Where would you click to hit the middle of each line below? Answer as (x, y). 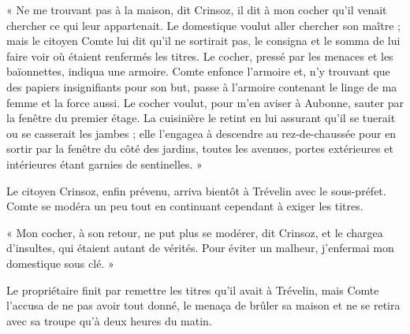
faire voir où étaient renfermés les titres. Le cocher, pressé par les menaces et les (200, 56)
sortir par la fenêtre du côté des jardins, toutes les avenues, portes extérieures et (200, 148)
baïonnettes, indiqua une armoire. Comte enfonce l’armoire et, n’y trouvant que (198, 71)
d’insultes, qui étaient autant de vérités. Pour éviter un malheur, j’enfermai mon (200, 248)
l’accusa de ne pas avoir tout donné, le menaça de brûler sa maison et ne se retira (203, 305)
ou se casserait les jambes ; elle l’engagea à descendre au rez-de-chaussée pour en (201, 133)
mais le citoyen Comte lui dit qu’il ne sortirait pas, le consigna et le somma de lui (203, 41)
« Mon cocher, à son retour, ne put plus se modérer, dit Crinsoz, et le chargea (195, 232)
